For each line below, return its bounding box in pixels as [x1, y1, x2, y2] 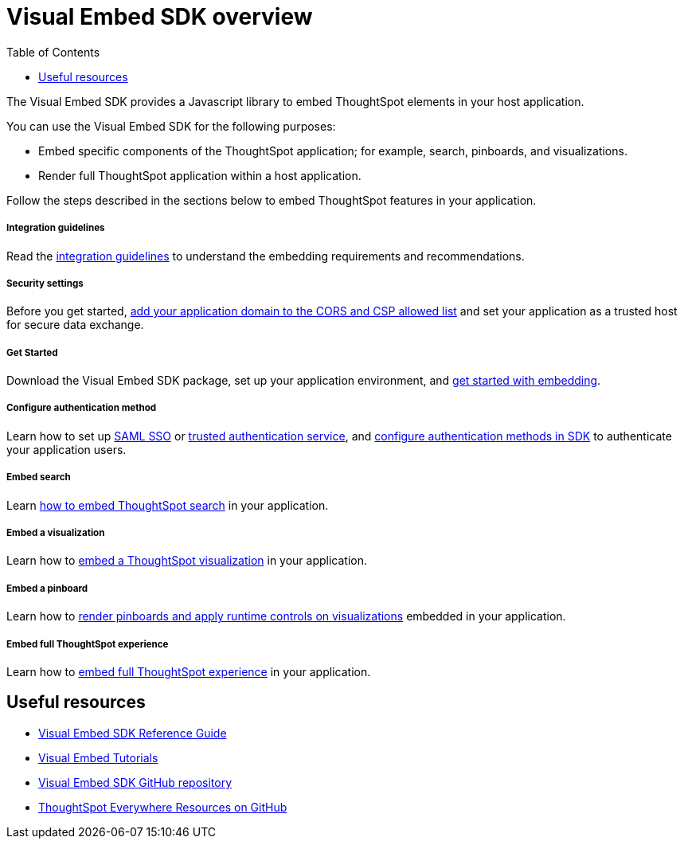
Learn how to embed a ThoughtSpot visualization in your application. [6, 554, 368, 568]
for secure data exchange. [6, 318, 144, 332]
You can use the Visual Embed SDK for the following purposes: [6, 119, 336, 133]
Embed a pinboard [6, 582, 88, 594]
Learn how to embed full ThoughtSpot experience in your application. [6, 665, 371, 679]
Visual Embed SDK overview [6, 3, 313, 30]
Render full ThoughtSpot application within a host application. [38, 168, 362, 182]
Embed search [6, 471, 71, 483]
